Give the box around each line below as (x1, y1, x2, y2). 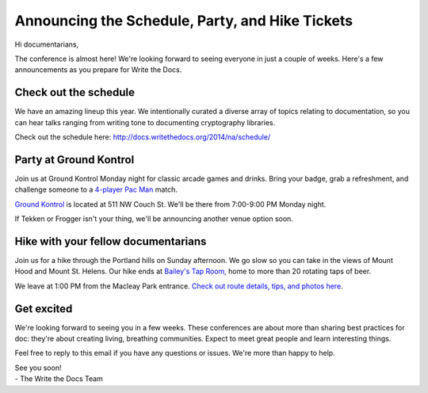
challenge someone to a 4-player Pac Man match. (14, 185, 178, 194)
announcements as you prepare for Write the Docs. (14, 65, 182, 74)
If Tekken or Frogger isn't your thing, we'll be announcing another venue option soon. (14, 214, 293, 223)
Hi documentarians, (14, 40, 79, 49)
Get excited (14, 302, 73, 315)
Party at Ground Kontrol (14, 153, 135, 166)
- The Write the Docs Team (14, 374, 103, 383)
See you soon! (14, 363, 62, 372)
